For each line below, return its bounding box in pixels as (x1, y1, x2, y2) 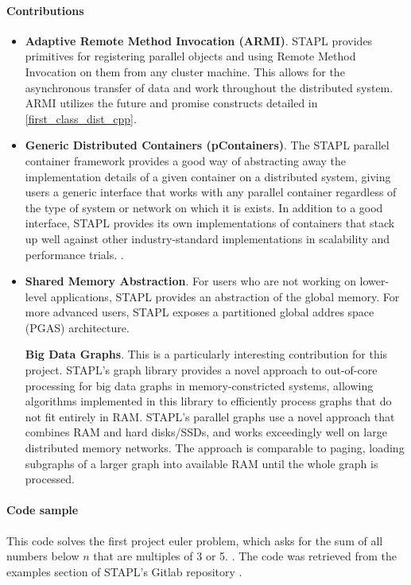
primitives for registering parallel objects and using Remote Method (25, 48, 356, 64)
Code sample (6, 502, 79, 518)
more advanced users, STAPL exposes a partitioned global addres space (25, 304, 374, 320)
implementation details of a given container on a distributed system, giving (25, 168, 391, 184)
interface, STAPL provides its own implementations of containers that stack (25, 215, 395, 231)
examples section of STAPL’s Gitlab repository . (6, 563, 242, 579)
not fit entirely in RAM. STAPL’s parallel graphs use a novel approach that (25, 408, 395, 424)
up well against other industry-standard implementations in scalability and (25, 230, 390, 246)
